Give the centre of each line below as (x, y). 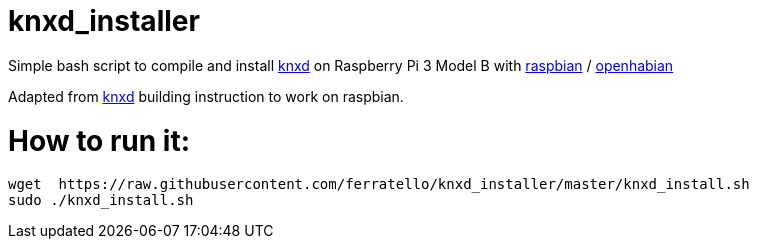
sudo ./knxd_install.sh (101, 200)
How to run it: (99, 140)
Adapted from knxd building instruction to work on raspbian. (206, 96)
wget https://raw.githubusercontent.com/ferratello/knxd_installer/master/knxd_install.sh (379, 184)
